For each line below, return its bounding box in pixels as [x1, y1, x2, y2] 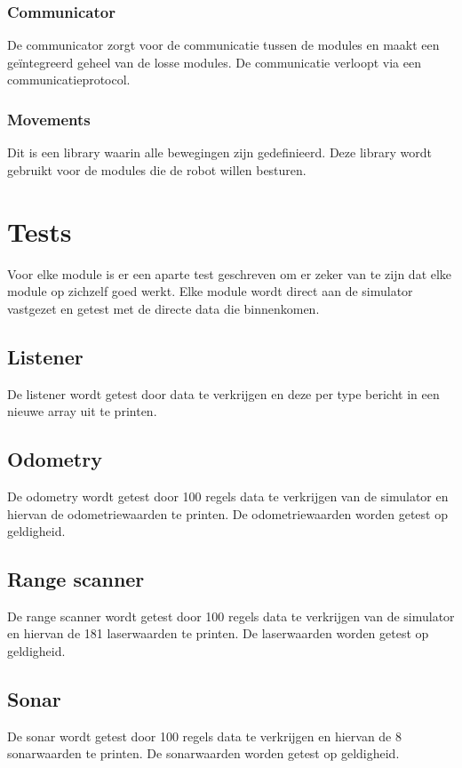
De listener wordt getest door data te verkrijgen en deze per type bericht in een [7, 384, 440, 403]
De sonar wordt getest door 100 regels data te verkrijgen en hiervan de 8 [7, 726, 402, 745]
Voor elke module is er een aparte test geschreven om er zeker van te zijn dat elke [7, 264, 452, 283]
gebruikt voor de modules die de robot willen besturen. [7, 160, 307, 179]
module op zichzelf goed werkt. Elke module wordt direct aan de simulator [7, 282, 413, 300]
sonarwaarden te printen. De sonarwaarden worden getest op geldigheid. [7, 744, 400, 763]
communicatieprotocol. [7, 70, 131, 89]
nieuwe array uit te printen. [7, 402, 157, 420]
